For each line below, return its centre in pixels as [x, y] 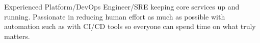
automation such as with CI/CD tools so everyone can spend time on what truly [130, 26]
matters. [17, 36]
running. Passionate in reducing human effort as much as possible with [115, 16]
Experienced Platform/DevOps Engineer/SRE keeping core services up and [122, 6]
